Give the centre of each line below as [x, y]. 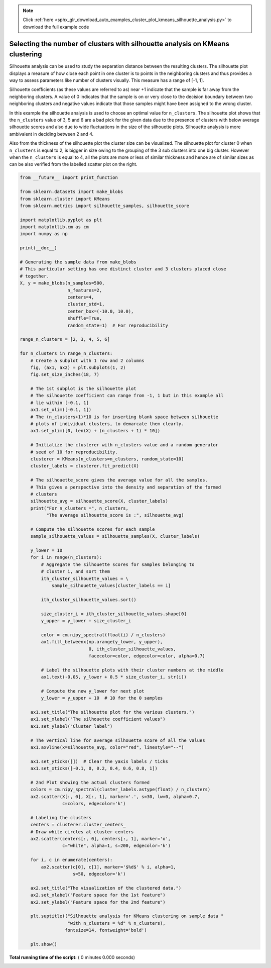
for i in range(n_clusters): [66, 557]
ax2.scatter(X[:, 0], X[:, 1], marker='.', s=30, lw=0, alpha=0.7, [115, 796]
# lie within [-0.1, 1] [59, 403]
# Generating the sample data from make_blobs [78, 262]
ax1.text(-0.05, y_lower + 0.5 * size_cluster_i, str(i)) [114, 677]
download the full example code [56, 27]
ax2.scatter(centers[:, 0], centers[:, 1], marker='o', [101, 839]
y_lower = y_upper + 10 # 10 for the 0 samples [102, 698]
